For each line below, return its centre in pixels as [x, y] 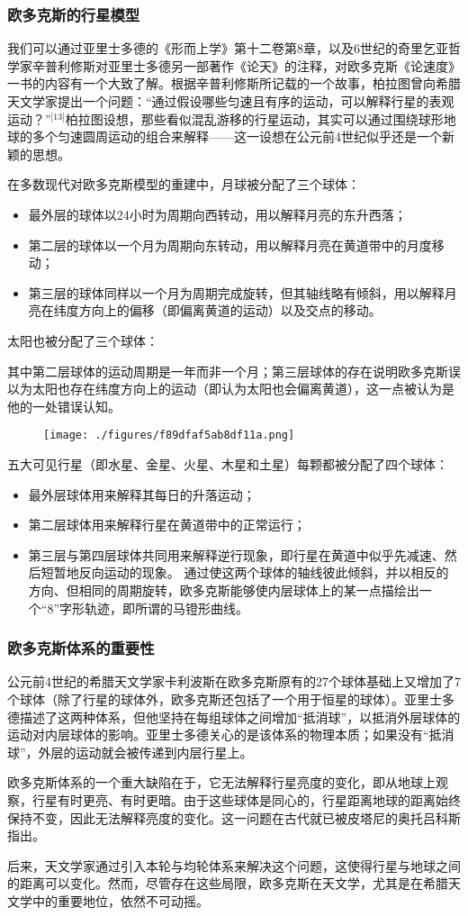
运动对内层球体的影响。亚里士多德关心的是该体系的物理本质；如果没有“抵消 [231, 735]
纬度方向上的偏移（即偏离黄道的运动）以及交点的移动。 [217, 310]
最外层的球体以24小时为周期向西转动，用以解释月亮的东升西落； [217, 214]
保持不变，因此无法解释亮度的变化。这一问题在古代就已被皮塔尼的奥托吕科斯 [234, 817]
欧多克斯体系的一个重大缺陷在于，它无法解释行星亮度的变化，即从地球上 [221, 782]
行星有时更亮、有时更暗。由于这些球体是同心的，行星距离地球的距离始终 [246, 799]
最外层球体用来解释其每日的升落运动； [142, 494]
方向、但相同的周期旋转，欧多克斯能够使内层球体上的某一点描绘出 [224, 590]
